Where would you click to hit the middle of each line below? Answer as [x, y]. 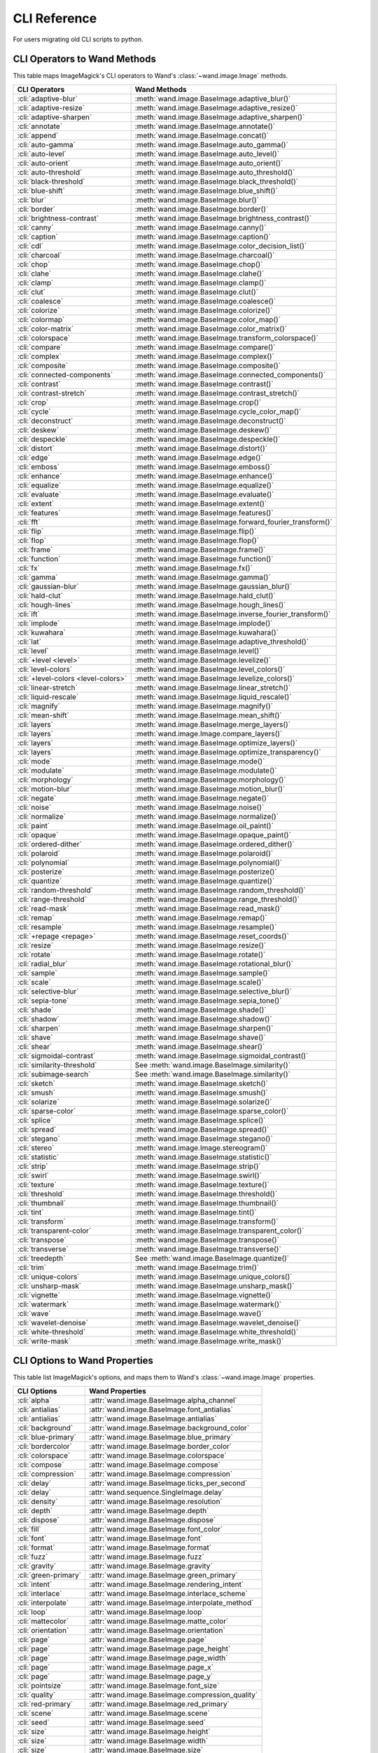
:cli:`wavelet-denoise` [53, 1322]
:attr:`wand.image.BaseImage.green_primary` [163, 1575]
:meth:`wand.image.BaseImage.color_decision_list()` [221, 245]
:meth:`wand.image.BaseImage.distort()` [201, 448]
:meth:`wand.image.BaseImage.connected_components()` [230, 374]
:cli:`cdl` [30, 245]
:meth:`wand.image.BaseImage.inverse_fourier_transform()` [233, 614]
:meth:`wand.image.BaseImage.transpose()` [207, 1240]
